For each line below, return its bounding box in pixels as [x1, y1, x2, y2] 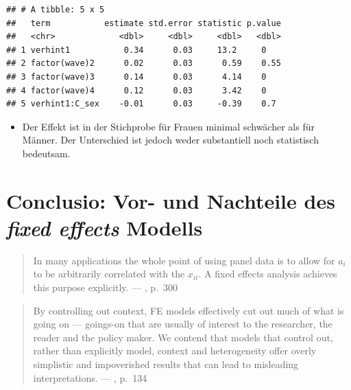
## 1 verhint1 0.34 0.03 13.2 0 [6, 45, 267, 55]
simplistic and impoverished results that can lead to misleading [33, 357, 299, 371]
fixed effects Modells [6, 213, 203, 242]
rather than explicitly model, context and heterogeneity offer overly [33, 343, 317, 358]
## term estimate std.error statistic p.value [6, 18, 281, 28]
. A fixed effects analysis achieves [198, 266, 337, 281]
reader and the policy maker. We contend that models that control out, [33, 330, 333, 344]
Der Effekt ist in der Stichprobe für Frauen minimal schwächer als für [22, 119, 315, 133]
